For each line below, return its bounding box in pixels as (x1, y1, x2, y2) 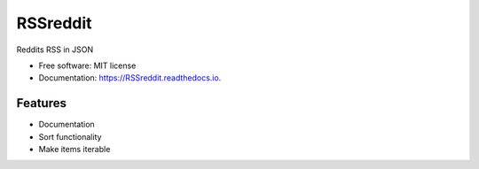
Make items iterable (38, 144, 111, 155)
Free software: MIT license (38, 60, 137, 71)
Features (16, 96, 67, 111)
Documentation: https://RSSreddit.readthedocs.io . (38, 73, 222, 83)
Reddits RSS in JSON (16, 44, 94, 55)
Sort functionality (38, 131, 102, 142)
